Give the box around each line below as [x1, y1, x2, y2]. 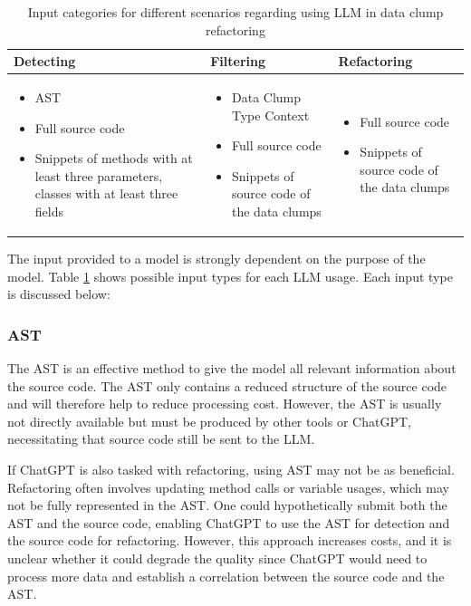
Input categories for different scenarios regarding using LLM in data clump [27, 3, 444, 21]
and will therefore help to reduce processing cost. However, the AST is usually [7, 394, 442, 413]
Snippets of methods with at [34, 149, 193, 168]
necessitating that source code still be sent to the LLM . [7, 429, 315, 448]
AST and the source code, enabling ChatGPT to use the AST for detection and [7, 513, 450, 532]
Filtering [210, 52, 266, 71]
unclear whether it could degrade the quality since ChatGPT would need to [7, 549, 428, 568]
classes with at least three [34, 184, 178, 203]
